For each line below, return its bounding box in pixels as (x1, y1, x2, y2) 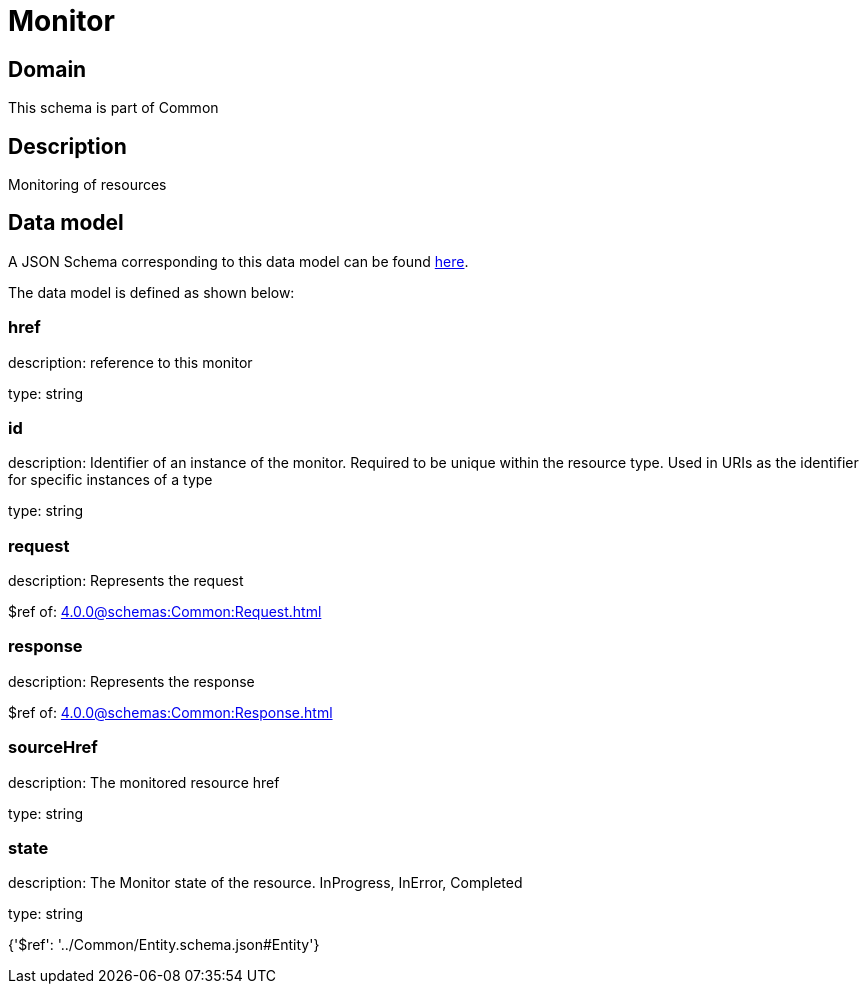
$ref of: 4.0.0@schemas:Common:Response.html (8, 703, 333, 721)
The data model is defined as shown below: (8, 283, 295, 301)
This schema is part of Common (8, 99, 219, 117)
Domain (8, 56, 87, 82)
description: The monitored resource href (8, 773, 280, 791)
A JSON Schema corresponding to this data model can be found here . (8, 252, 469, 270)
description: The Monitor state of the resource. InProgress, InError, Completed (8, 874, 523, 892)
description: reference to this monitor (8, 353, 253, 371)
